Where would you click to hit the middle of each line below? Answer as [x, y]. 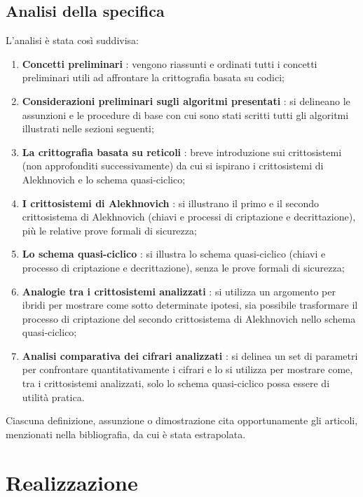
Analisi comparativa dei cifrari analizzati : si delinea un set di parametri [190, 355]
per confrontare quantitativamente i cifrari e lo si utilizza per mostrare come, [187, 369]
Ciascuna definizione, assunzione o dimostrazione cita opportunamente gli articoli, [182, 420]
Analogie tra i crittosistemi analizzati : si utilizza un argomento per [179, 291]
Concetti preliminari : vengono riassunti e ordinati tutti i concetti [170, 63]
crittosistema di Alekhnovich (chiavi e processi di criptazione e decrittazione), [189, 217]
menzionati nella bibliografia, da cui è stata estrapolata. [126, 434]
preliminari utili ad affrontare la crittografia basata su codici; [153, 77]
